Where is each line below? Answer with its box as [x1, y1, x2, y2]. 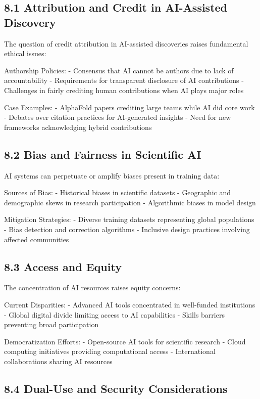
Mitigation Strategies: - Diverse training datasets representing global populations [4, 214, 254, 225]
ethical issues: [4, 48, 46, 59]
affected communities [4, 234, 69, 244]
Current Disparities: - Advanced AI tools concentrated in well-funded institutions [4, 299, 255, 309]
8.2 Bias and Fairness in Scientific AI [4, 146, 201, 162]
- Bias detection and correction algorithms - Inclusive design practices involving [4, 224, 250, 234]
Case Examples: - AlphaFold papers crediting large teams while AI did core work [4, 102, 255, 112]
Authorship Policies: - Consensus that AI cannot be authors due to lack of [4, 65, 234, 75]
